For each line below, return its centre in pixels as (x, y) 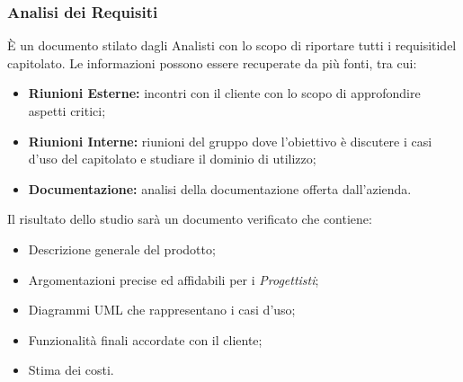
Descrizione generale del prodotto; (122, 249)
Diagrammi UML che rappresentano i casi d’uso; (162, 310)
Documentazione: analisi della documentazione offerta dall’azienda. (220, 188)
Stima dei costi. (71, 370)
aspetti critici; (67, 111)
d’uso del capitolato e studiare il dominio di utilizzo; (172, 159)
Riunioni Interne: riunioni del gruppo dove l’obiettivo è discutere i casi (230, 141)
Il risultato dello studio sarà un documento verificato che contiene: (190, 219)
